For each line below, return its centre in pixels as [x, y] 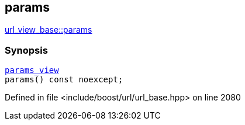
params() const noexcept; [64, 80]
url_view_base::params [49, 30]
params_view [32, 70]
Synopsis [26, 50]
